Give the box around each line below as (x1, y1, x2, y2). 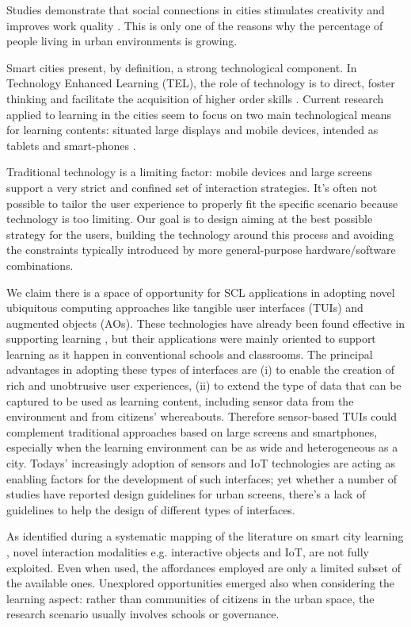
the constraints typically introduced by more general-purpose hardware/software (6, 241, 396, 258)
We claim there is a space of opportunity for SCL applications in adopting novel (6, 283, 395, 300)
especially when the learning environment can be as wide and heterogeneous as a (6, 439, 398, 456)
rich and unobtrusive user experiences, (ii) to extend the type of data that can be (6, 377, 401, 394)
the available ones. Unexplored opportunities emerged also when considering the (6, 575, 395, 591)
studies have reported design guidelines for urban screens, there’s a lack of (6, 486, 366, 502)
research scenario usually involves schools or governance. (6, 606, 280, 622)
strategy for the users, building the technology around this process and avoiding (6, 225, 394, 242)
